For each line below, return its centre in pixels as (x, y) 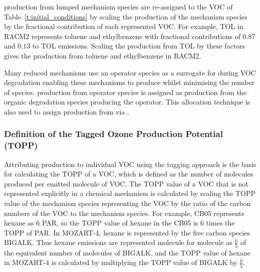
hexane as (19, 223)
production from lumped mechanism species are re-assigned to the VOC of (118, 6)
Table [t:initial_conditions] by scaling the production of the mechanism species (126, 16)
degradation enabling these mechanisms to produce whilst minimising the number (129, 82)
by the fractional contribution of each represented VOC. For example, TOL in (124, 26)
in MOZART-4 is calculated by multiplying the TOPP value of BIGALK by (121, 262)
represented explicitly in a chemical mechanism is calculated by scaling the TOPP (130, 193)
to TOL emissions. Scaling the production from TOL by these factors (139, 46)
